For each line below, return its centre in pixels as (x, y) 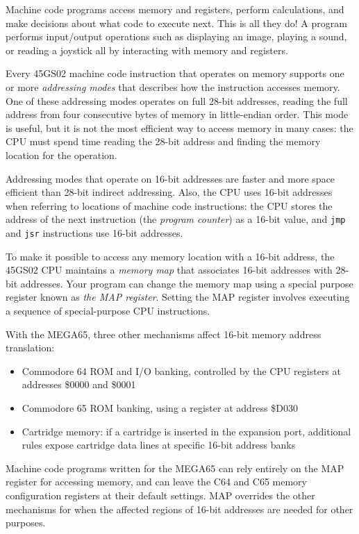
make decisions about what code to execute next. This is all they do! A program (176, 23)
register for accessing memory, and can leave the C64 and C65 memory (156, 482)
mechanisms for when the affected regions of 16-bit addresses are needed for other (179, 509)
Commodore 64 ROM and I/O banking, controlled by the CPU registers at (181, 370)
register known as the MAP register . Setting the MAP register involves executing (178, 297)
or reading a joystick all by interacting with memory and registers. (147, 50)
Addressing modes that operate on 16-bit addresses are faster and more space (170, 178)
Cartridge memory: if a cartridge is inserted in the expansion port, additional (186, 431)
